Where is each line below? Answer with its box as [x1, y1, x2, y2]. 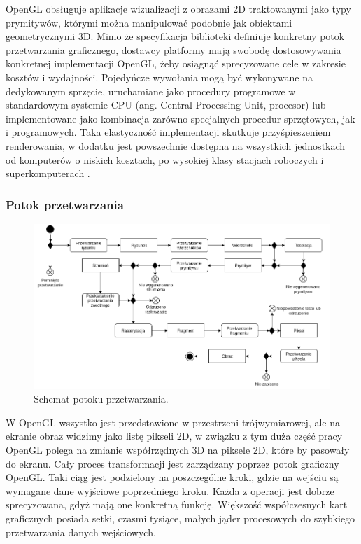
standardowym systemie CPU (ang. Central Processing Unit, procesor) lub [6, 97, 326, 112]
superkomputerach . [6, 166, 90, 181]
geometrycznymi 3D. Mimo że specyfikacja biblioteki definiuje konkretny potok [6, 29, 345, 43]
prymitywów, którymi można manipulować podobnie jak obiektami [6, 15, 292, 29]
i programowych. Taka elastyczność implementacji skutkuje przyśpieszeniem [6, 125, 331, 139]
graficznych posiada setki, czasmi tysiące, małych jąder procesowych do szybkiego [6, 510, 355, 525]
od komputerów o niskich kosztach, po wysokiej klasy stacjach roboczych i [6, 152, 324, 167]
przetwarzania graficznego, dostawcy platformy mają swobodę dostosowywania [6, 42, 341, 57]
